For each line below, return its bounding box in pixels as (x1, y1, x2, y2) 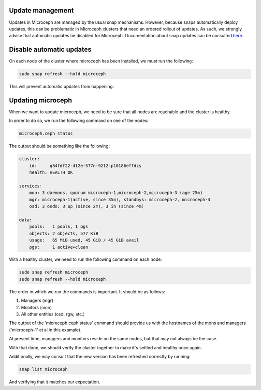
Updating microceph (9, 96, 72, 104)
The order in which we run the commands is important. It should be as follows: (9, 288, 165, 295)
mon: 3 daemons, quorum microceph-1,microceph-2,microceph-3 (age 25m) (29, 190, 203, 195)
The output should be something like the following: (9, 143, 110, 149)
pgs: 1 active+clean (29, 244, 88, 250)
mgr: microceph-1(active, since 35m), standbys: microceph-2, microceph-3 (29, 196, 210, 202)
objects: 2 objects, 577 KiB (29, 230, 99, 236)
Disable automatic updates (9, 45, 92, 54)
